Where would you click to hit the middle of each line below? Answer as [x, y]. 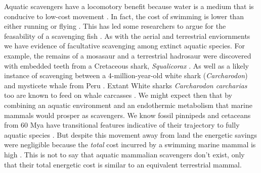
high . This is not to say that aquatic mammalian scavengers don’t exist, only [124, 154]
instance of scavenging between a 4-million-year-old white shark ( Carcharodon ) [126, 75]
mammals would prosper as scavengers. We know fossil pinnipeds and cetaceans [127, 115]
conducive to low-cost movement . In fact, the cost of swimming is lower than [124, 16]
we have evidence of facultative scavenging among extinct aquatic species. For [125, 46]
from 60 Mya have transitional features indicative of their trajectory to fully [122, 125]
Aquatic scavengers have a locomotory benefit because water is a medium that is [129, 6]
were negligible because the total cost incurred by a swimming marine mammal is [130, 145]
